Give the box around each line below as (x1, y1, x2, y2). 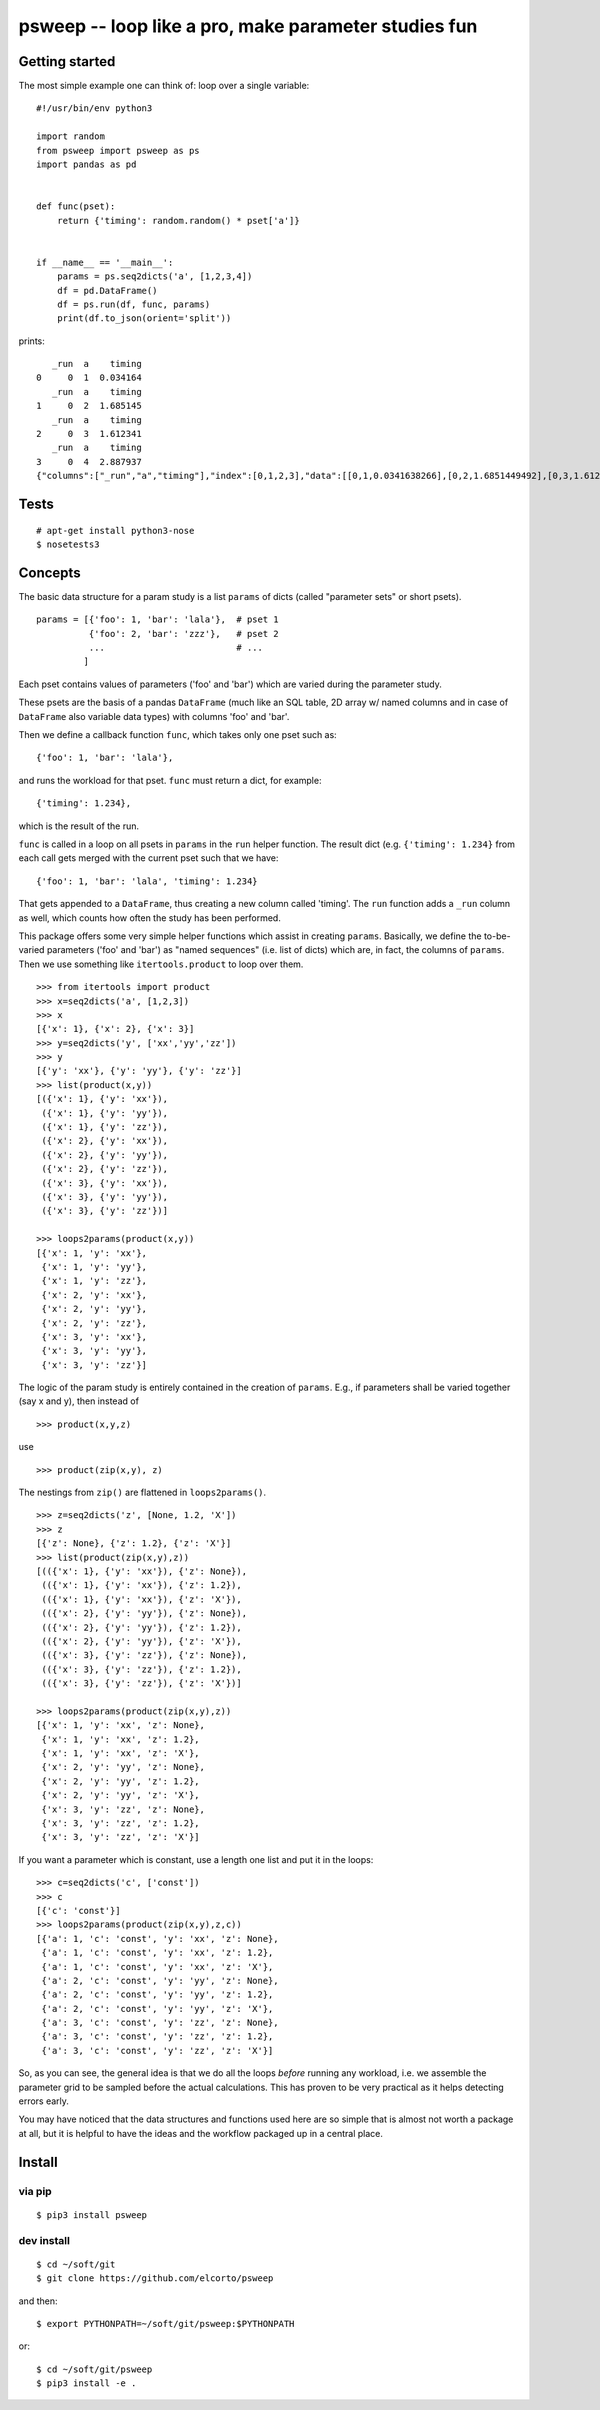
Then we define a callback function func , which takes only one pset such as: (18, 729, 337, 741)
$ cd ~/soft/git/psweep (36, 2363, 153, 2375)
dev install (18, 2233, 70, 2247)
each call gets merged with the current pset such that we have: (18, 852, 279, 864)
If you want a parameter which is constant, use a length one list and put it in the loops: (18, 1853, 374, 1865)
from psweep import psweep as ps (36, 145, 200, 156)
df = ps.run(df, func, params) (56, 298, 211, 310)
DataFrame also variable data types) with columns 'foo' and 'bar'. (18, 710, 290, 722)
